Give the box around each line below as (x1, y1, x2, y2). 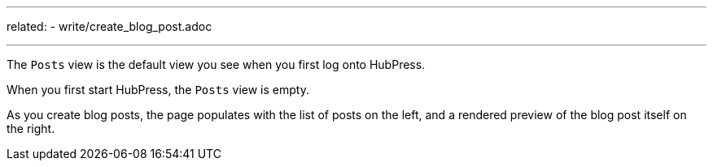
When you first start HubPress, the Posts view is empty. (7, 83, 309, 96)
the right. (7, 122, 55, 135)
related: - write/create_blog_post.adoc (7, 19, 212, 33)
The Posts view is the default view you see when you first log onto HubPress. (7, 58, 426, 71)
